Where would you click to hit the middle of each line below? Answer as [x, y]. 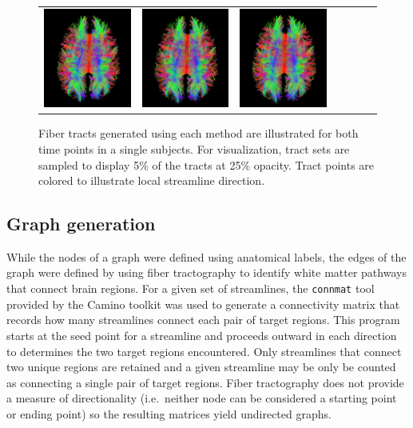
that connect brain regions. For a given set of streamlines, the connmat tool [191, 288]
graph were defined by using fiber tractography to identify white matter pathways [206, 272]
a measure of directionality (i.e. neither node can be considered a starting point [202, 398]
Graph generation [81, 224]
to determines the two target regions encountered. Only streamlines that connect [204, 351]
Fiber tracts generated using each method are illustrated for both [199, 133]
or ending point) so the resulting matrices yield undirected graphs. [169, 413]
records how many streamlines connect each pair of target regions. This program [203, 320]
